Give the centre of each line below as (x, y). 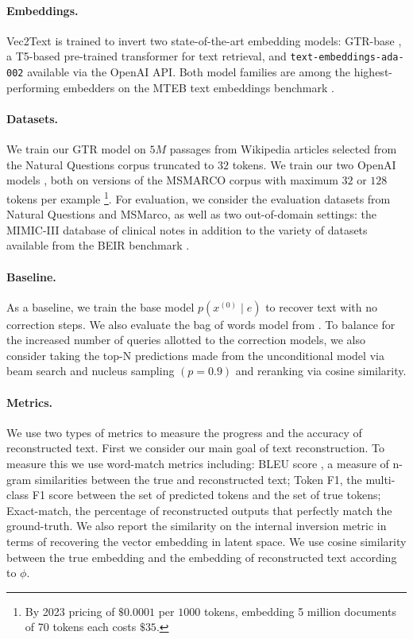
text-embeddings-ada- (347, 58)
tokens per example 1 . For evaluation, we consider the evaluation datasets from (199, 197)
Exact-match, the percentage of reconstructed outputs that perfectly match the (199, 510)
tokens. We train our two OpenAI (314, 164)
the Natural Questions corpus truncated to (110, 164)
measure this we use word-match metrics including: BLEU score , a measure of (198, 464)
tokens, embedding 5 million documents (300, 611)
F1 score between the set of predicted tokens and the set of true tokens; (206, 495)
